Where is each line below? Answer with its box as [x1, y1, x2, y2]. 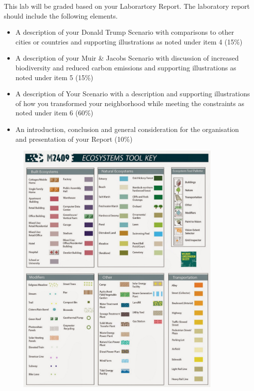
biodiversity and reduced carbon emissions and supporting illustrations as [15, 62, 236, 72]
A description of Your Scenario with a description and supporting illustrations [15, 88, 250, 99]
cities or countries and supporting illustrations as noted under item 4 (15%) [15, 36, 243, 46]
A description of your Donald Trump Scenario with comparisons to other [15, 27, 234, 37]
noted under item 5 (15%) [15, 72, 93, 82]
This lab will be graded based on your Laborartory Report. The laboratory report [4, 1, 250, 11]
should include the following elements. [4, 10, 118, 21]
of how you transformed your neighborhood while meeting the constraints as [15, 98, 244, 108]
